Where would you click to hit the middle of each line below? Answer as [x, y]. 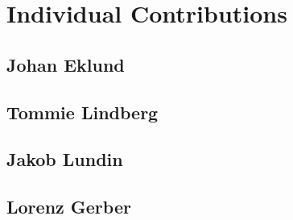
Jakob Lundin [65, 159]
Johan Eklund [66, 64]
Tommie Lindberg [83, 112]
